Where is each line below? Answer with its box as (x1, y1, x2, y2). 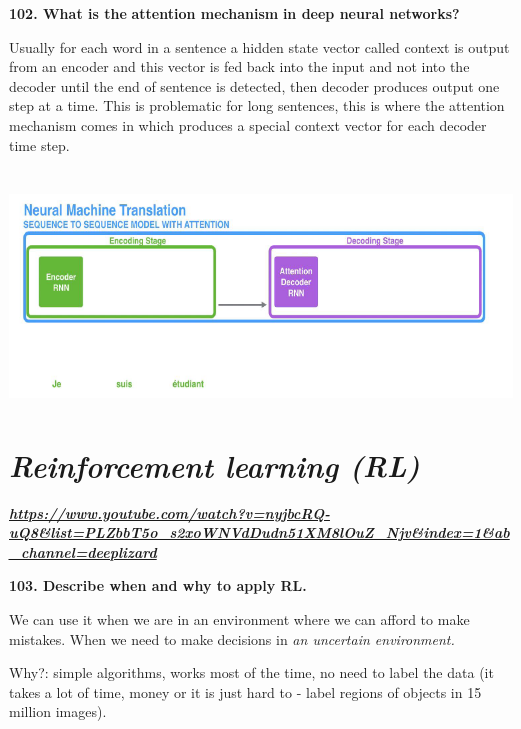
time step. (9, 134, 70, 155)
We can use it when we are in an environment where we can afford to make (9, 609, 470, 630)
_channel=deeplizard (9, 541, 157, 562)
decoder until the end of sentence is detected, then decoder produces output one (9, 75, 500, 96)
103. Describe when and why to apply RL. (9, 575, 307, 596)
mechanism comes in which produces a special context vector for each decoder (9, 114, 487, 135)
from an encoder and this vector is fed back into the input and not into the (9, 56, 470, 77)
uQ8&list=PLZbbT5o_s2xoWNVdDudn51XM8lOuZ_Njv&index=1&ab (9, 522, 510, 543)
